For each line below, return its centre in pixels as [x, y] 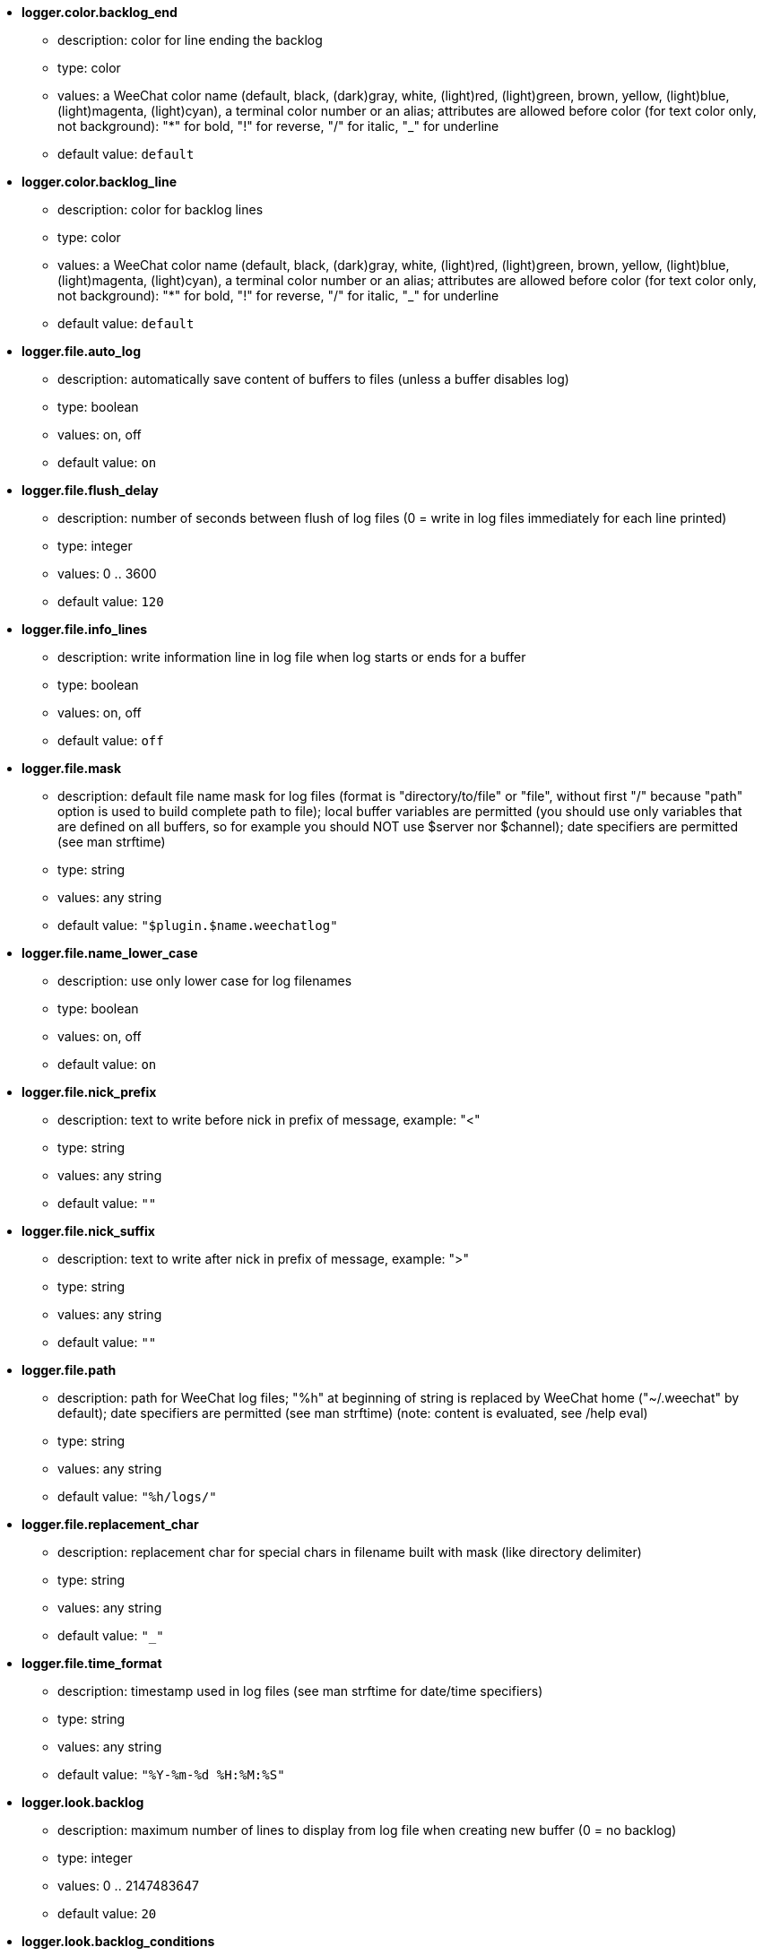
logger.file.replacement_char [110, 1524]
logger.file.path [69, 1370]
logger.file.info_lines [85, 629]
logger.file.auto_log [81, 351]
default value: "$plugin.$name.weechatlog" [198, 925]
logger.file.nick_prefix [89, 1092]
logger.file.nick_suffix [88, 1231]
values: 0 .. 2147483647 [129, 1886]
